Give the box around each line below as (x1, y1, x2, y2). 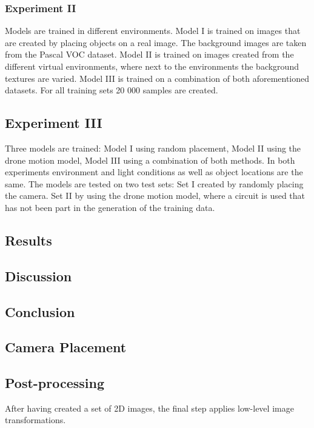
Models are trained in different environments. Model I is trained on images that (5, 24, 301, 37)
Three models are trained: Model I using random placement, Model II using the (5, 141, 301, 154)
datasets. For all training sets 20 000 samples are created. (5, 84, 218, 96)
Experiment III (5, 113, 102, 132)
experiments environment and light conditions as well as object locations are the (5, 166, 303, 178)
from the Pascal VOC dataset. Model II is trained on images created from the (5, 48, 294, 61)
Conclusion (5, 302, 75, 321)
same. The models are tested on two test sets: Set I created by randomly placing (5, 177, 304, 190)
